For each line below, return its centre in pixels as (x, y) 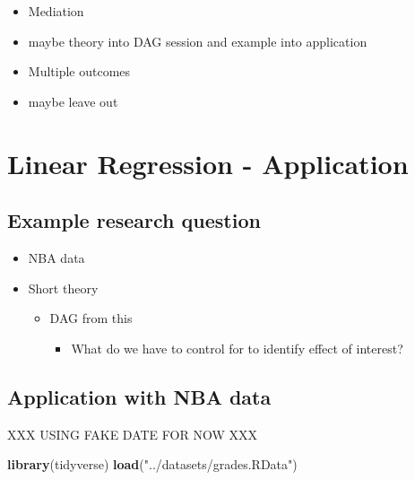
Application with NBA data (139, 396)
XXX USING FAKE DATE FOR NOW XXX (132, 434)
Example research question (134, 220)
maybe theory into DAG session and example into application (198, 41)
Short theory (63, 288)
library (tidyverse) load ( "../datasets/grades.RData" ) (152, 464)
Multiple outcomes (79, 71)
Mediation (56, 11)
